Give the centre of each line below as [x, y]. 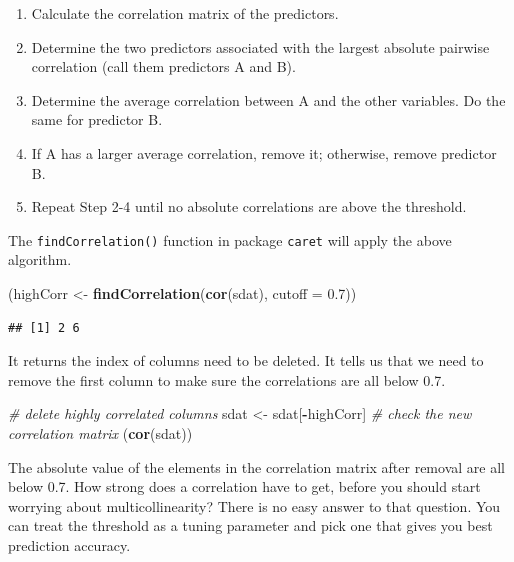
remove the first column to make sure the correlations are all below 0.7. [227, 379]
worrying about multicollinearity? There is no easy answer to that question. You [254, 505]
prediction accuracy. [69, 544]
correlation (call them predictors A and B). [163, 66]
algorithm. [40, 259]
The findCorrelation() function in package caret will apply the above [230, 239]
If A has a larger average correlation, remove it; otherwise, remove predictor [264, 152]
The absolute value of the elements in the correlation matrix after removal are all [256, 466]
